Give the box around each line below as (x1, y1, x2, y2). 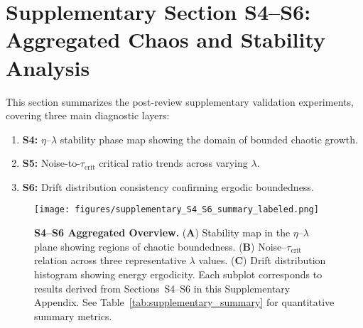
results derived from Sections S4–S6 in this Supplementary (34, 280, 291, 295)
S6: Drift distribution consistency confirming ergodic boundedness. (22, 179, 314, 194)
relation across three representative (34, 253, 186, 268)
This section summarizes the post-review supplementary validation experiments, (6, 94, 354, 109)
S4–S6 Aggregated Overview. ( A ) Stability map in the (34, 225, 291, 240)
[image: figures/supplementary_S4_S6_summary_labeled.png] (34, 204, 319, 215)
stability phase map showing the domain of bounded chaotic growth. (60, 131, 358, 146)
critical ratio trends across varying (99, 155, 248, 170)
